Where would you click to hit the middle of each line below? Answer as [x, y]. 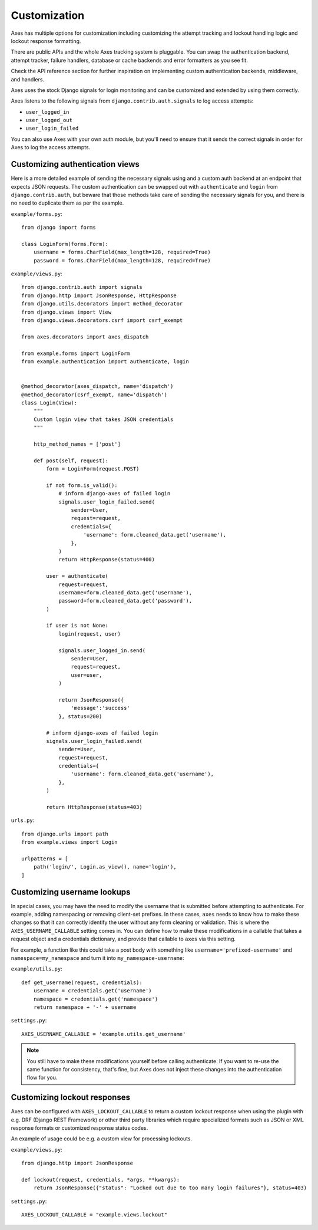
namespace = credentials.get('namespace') [96, 999]
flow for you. [42, 1078]
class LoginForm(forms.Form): [65, 244]
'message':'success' [101, 708]
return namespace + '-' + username [85, 1007]
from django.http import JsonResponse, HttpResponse [99, 295]
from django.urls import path [65, 834]
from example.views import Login [69, 842]
